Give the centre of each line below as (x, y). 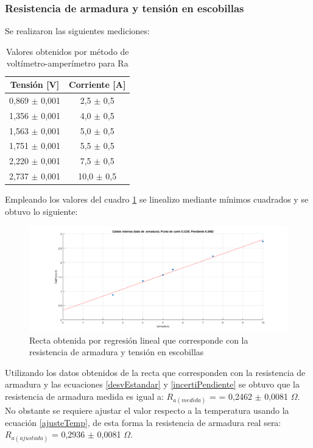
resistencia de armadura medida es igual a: (84, 396)
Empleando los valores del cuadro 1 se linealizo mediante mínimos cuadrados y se (157, 199)
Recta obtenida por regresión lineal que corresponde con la (139, 340)
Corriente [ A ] (97, 84)
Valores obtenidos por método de (67, 51)
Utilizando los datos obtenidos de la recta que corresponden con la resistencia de (155, 372)
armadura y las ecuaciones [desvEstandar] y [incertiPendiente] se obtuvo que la (152, 384)
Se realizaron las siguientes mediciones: (77, 31)
